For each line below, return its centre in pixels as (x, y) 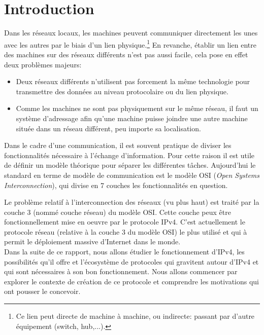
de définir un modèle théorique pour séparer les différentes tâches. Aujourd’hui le (130, 165)
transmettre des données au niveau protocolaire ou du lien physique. (122, 91)
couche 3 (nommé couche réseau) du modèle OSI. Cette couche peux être (118, 212)
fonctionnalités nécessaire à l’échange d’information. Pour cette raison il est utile (129, 155)
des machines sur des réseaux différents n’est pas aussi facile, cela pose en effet (126, 54)
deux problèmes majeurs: (43, 64)
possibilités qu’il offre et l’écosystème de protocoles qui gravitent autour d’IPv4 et (131, 261)
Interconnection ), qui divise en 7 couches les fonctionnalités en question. (116, 185)
